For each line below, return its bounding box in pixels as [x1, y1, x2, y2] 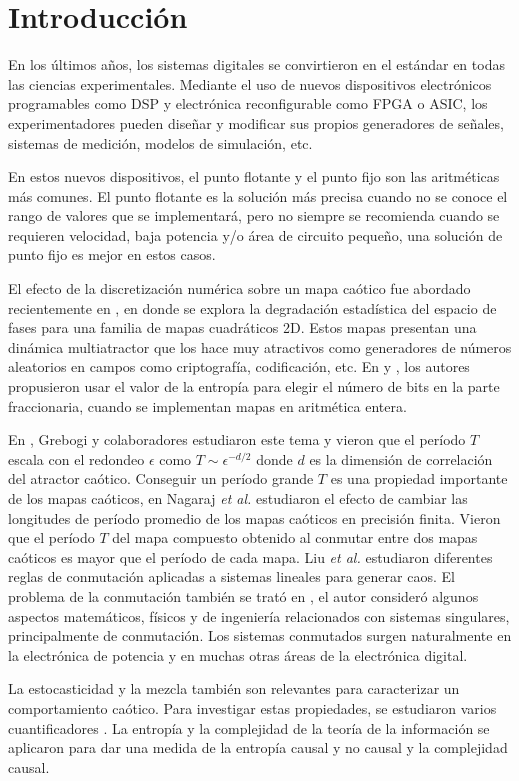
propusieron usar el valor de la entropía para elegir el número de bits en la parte [8, 376, 500, 397]
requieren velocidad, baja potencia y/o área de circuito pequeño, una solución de [8, 224, 503, 245]
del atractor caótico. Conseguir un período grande [8, 468, 314, 489]
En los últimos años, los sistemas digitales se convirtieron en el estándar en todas [8, 54, 505, 75]
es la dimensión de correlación [309, 448, 493, 469]
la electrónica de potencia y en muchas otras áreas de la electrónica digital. [8, 644, 468, 665]
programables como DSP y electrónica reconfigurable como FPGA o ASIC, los [8, 93, 488, 114]
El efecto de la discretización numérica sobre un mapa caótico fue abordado [8, 278, 471, 299]
